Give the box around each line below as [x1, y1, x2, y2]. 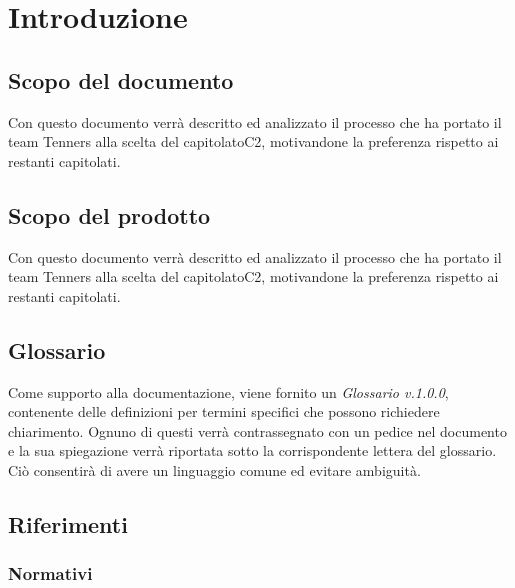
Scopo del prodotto [8, 199, 211, 230]
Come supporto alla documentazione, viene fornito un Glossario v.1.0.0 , [8, 381, 449, 402]
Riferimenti [8, 508, 128, 539]
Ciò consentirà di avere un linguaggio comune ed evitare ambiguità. [8, 459, 421, 480]
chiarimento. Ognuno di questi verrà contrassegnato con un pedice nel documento [8, 420, 507, 441]
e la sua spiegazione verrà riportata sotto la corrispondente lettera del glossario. [8, 440, 497, 461]
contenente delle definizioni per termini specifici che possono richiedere [8, 401, 440, 422]
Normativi [8, 561, 93, 586]
